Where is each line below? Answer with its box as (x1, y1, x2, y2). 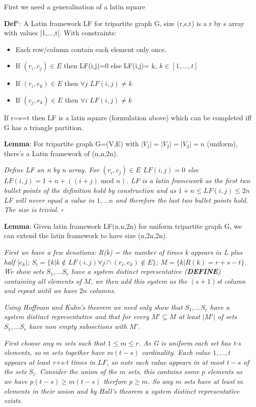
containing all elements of (4, 275, 82, 286)
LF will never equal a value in (4, 194, 94, 205)
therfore (103, 376, 127, 386)
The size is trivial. (4, 204, 59, 215)
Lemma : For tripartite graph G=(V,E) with (4, 138, 139, 149)
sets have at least (184, 376, 235, 386)
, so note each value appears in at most (107, 356, 225, 367)
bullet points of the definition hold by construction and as (4, 185, 176, 195)
